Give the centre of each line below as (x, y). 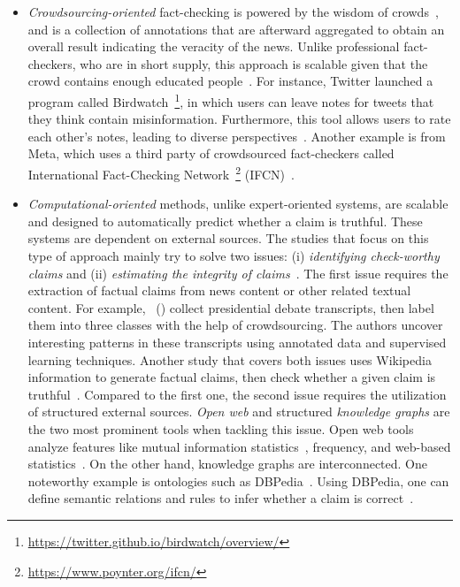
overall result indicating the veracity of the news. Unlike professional (214, 46)
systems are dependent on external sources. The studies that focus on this (228, 238)
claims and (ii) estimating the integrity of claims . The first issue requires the (238, 273)
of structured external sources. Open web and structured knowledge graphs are (239, 412)
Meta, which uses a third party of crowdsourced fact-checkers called (211, 153)
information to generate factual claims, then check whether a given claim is (232, 377)
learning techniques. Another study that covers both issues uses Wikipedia (230, 359)
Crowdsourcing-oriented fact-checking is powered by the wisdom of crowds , (233, 11)
